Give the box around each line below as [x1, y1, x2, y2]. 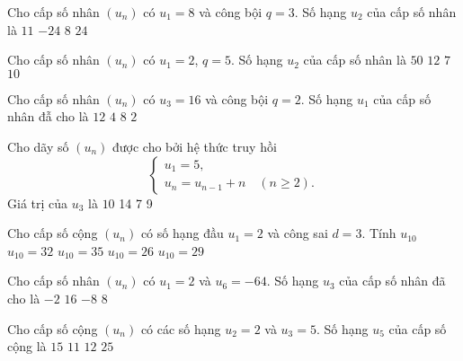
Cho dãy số [7, 136, 69, 155]
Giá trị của [7, 193, 68, 212]
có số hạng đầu [140, 224, 224, 242]
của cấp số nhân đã [339, 271, 446, 290]
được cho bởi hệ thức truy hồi [112, 136, 277, 155]
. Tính [361, 224, 396, 242]
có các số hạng [140, 319, 221, 338]
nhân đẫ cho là [7, 107, 89, 126]
